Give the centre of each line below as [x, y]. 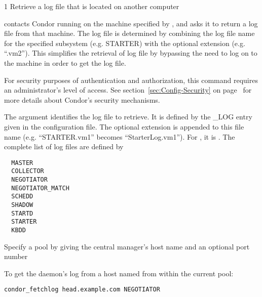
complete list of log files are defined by [64, 146]
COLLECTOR [28, 171]
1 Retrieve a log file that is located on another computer [92, 6]
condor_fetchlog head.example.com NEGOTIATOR [82, 290]
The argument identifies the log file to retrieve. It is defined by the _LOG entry [128, 117]
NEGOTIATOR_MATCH [40, 188]
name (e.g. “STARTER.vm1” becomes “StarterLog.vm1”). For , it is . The [120, 136]
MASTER [22, 163]
